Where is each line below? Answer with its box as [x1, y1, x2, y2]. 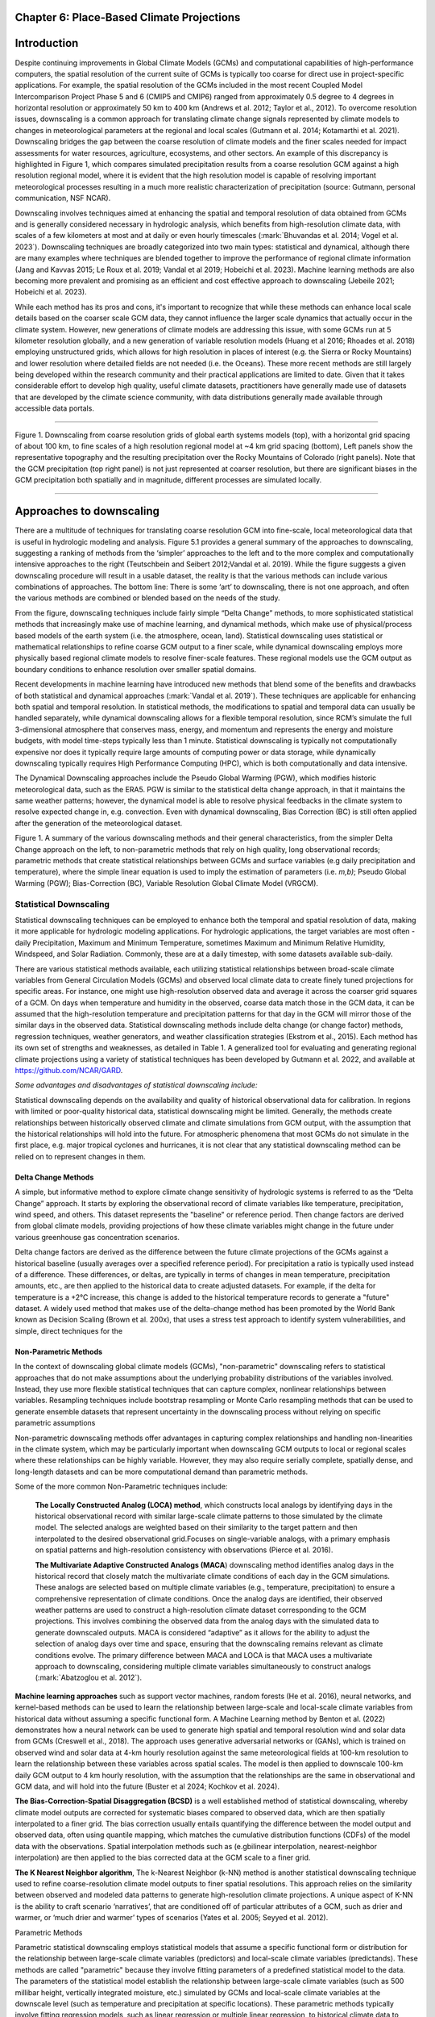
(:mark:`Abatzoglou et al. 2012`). [35, 1672, 143, 1682]
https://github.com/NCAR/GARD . [14, 1066, 123, 1075]
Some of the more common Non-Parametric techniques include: [14, 1481, 228, 1492]
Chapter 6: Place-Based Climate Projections [14, 10, 241, 24]
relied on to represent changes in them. [14, 1151, 146, 1161]
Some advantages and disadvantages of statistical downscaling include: [14, 1080, 258, 1090]
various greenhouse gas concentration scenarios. [14, 1232, 180, 1242]
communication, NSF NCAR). [14, 194, 111, 203]
